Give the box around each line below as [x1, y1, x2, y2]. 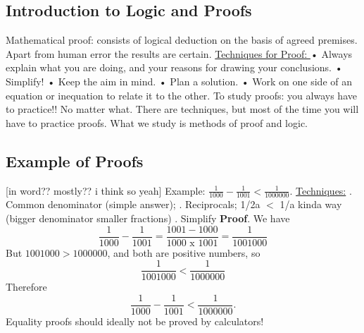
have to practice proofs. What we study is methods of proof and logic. [6, 115, 308, 130]
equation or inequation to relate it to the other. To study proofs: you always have [6, 87, 357, 102]
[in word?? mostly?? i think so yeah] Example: [6, 183, 206, 198]
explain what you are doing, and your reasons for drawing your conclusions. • [6, 60, 343, 75]
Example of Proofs [6, 150, 144, 171]
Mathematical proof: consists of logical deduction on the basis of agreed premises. [6, 32, 358, 47]
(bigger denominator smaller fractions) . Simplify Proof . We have [6, 210, 290, 225]
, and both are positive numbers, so [107, 245, 261, 260]
